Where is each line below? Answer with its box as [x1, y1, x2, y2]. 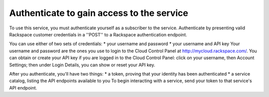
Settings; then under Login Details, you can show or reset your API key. [9, 62, 155, 68]
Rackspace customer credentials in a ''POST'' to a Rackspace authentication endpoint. [9, 31, 187, 37]
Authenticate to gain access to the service [9, 7, 189, 18]
